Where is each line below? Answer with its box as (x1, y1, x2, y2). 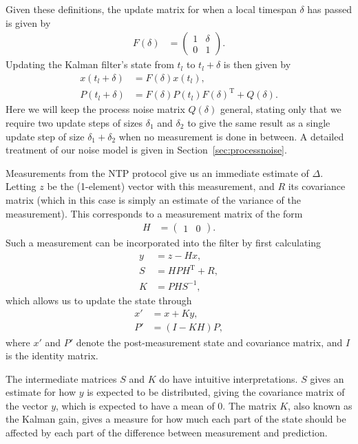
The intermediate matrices (6, 371, 117, 385)
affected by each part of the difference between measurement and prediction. (6, 425, 328, 440)
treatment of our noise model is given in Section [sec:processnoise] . (6, 142, 287, 157)
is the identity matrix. (6, 348, 98, 363)
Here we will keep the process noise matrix (6, 102, 185, 116)
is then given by (223, 57, 291, 72)
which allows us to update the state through (6, 293, 192, 307)
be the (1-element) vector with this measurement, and (47, 179, 275, 193)
